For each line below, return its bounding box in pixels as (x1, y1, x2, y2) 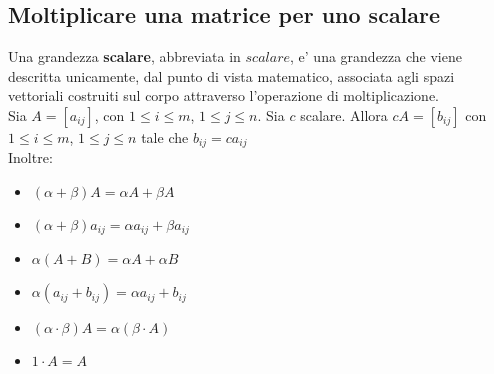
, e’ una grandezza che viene (290, 46, 462, 67)
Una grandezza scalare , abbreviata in (8, 46, 241, 67)
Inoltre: (8, 147, 53, 168)
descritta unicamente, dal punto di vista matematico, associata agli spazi (8, 65, 455, 86)
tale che (141, 126, 189, 147)
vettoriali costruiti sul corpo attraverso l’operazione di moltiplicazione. (8, 85, 439, 106)
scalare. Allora (300, 104, 388, 125)
